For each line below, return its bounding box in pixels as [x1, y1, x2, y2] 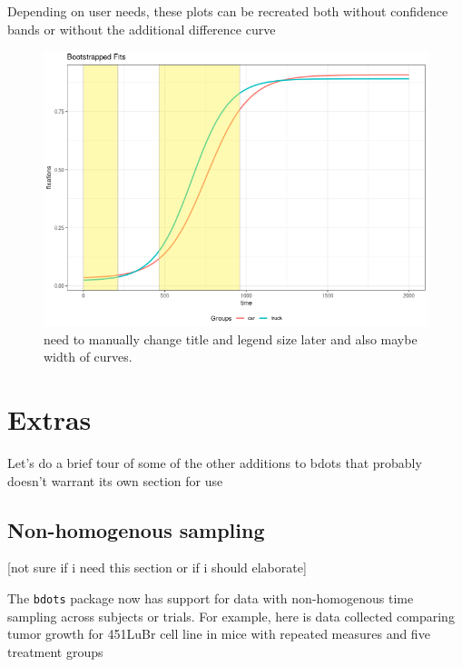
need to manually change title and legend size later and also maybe [44, 329, 418, 348]
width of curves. [44, 347, 133, 366]
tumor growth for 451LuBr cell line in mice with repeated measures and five [7, 624, 430, 643]
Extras [7, 401, 92, 437]
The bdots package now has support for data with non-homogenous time [7, 588, 414, 607]
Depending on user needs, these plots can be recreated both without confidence [7, 2, 448, 20]
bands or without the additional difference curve [7, 19, 276, 38]
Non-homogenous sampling [7, 515, 265, 543]
